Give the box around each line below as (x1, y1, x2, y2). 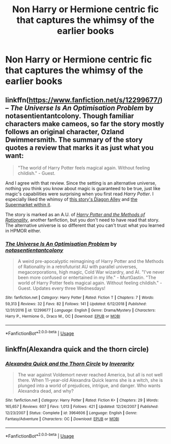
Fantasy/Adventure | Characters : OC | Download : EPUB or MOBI (5, 417, 120, 422)
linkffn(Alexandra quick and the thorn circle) (5, 345, 149, 353)
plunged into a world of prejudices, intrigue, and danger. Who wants (17, 382, 161, 389)
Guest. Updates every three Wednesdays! (17, 285, 106, 291)
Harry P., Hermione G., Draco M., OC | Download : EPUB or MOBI (5, 314, 121, 319)
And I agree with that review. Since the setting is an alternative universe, (5, 180, 157, 186)
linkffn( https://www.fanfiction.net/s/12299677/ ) (5, 96, 163, 104)
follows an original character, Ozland (5, 127, 125, 136)
